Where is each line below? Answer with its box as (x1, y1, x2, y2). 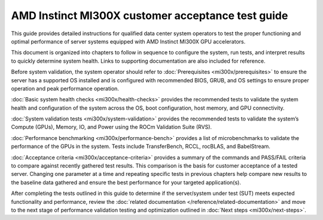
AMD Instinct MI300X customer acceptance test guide (11, 9, 288, 22)
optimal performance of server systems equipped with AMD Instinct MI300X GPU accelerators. (11, 38, 246, 45)
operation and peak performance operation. (11, 85, 120, 92)
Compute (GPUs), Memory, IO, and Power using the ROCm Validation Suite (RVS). (11, 123, 212, 131)
